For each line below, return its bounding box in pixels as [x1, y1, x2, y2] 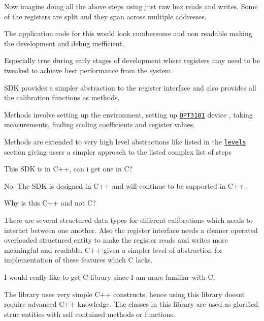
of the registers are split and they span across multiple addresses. [4, 11, 207, 21]
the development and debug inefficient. [4, 38, 124, 48]
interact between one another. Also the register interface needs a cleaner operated [4, 224, 258, 235]
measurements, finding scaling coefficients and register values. [4, 119, 195, 130]
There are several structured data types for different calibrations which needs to [4, 215, 253, 225]
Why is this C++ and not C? [4, 197, 96, 208]
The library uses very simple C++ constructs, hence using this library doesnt [4, 288, 245, 299]
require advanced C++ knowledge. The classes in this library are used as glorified [4, 299, 258, 309]
